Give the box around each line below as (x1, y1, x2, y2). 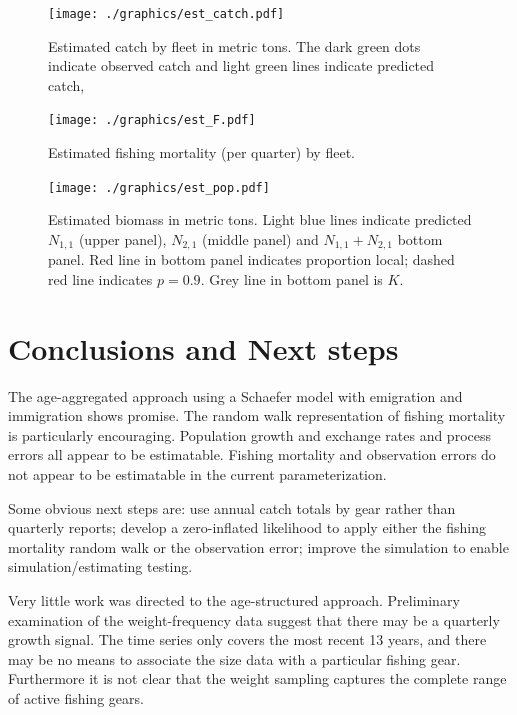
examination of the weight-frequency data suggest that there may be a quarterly (8, 609, 500, 630)
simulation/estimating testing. (8, 556, 193, 577)
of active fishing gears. (8, 688, 144, 709)
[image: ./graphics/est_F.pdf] (48, 113, 256, 128)
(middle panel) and (202, 228, 319, 249)
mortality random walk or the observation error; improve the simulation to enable (8, 536, 509, 557)
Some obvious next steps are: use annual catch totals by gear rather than (8, 497, 456, 518)
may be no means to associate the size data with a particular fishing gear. (8, 648, 461, 669)
